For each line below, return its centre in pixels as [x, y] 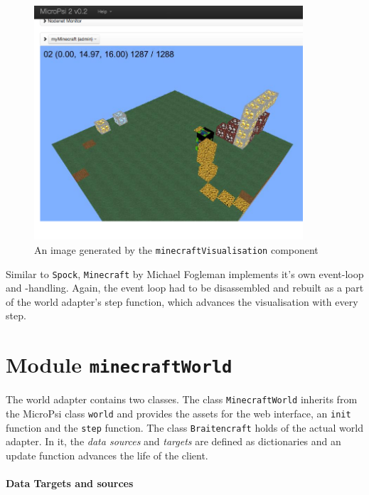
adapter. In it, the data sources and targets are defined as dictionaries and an [173, 441]
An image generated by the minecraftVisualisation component [176, 249]
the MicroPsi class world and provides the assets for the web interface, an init [178, 413]
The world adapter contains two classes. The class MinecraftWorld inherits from [182, 399]
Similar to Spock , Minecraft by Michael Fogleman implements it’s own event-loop [185, 273]
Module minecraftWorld [119, 364]
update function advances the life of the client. [107, 455]
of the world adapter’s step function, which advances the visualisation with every [182, 301]
